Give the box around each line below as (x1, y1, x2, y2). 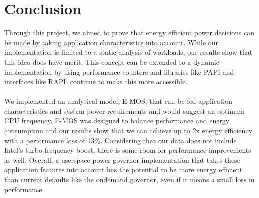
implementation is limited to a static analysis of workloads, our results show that (4, 47, 253, 57)
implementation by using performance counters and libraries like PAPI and (4, 66, 234, 77)
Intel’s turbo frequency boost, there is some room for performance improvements (4, 145, 251, 155)
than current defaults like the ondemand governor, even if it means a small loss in (4, 174, 255, 185)
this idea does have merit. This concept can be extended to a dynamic (4, 56, 219, 67)
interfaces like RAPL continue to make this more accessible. (4, 76, 188, 87)
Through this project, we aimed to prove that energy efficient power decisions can (4, 27, 255, 38)
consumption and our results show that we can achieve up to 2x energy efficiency (4, 125, 252, 136)
